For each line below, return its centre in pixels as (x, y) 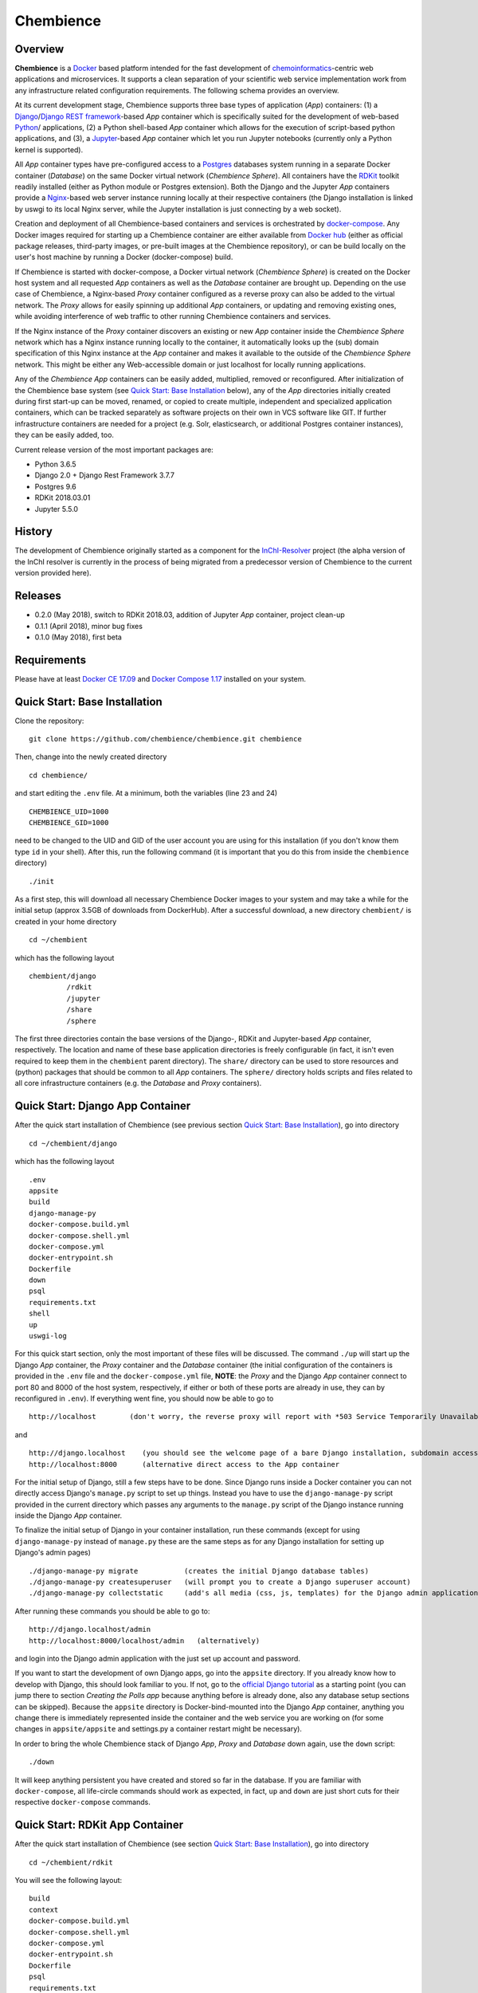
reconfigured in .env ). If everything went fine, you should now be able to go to (144, 1398)
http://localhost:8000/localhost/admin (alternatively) (145, 1641)
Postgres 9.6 (55, 486)
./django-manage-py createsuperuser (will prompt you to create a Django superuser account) (220, 1582)
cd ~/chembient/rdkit (71, 1862)
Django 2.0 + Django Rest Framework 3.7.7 (105, 475)
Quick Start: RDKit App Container (99, 1825)
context (44, 1910)
